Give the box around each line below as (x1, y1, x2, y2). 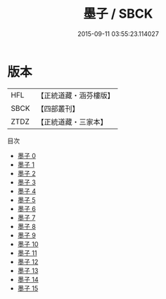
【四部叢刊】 (37, 103, 79, 113)
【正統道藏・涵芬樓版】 (37, 90, 115, 100)
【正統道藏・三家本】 (37, 117, 108, 127)
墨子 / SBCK (83, 6, 153, 22)
